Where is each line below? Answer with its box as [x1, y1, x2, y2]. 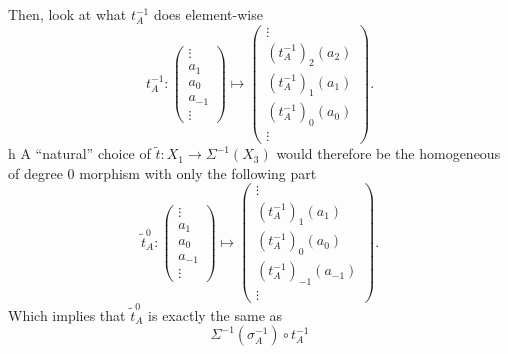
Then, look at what [8, 4, 127, 24]
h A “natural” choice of [8, 143, 151, 164]
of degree [8, 162, 63, 183]
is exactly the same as [148, 304, 283, 325]
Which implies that [8, 304, 126, 325]
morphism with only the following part [79, 162, 317, 183]
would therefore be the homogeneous [276, 143, 501, 164]
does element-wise [153, 4, 263, 24]
